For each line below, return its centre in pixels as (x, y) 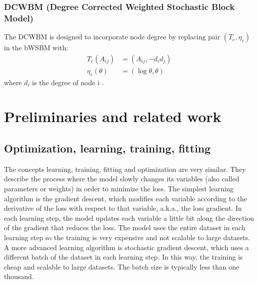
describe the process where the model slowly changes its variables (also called (122, 179)
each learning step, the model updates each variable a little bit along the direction (129, 217)
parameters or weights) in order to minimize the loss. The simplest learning (119, 188)
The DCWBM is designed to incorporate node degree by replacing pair (112, 37)
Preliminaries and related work (113, 116)
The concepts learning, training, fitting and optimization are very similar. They (125, 169)
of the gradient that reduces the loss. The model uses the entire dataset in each (125, 227)
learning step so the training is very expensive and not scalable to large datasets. (127, 237)
